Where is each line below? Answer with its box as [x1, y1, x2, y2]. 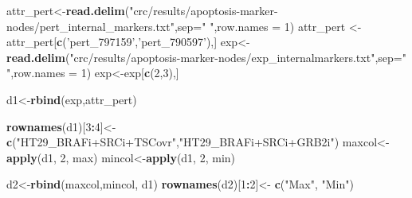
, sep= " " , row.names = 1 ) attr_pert [174, 17, 346, 34]
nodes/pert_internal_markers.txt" [6, 17, 175, 34]
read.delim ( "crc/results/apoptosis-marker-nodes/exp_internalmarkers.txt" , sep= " [6, 49, 406, 65]
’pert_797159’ [66, 33, 135, 50]
